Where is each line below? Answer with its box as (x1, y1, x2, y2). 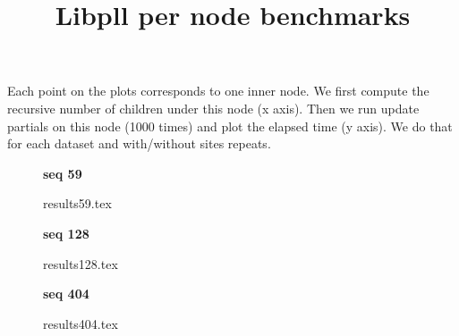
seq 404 (43, 284, 89, 303)
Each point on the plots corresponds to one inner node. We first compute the (7, 81, 429, 100)
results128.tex (43, 254, 118, 273)
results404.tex (43, 314, 118, 332)
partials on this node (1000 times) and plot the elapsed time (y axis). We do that (7, 116, 453, 135)
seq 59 (43, 164, 82, 182)
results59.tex (43, 194, 112, 213)
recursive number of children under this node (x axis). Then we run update (7, 98, 420, 117)
